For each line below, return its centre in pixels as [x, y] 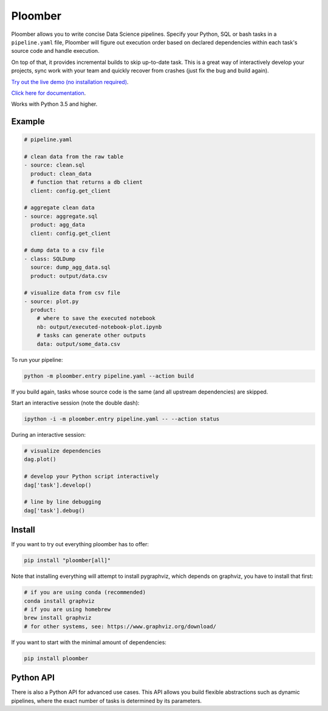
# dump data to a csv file [64, 250]
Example [28, 122]
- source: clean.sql [54, 165]
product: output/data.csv [69, 276]
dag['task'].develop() [58, 485]
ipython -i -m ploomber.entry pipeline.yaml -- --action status [122, 419]
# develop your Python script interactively [91, 477]
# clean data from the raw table [74, 157]
